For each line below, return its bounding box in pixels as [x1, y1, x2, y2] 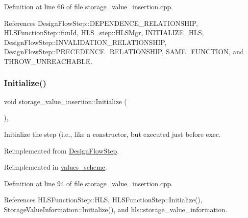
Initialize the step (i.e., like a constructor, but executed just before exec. [4, 129, 221, 139]
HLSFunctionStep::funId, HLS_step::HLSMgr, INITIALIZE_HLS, [4, 27, 204, 38]
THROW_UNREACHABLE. [4, 56, 93, 66]
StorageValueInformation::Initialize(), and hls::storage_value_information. [4, 204, 227, 214]
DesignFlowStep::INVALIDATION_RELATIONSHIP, [4, 37, 167, 47]
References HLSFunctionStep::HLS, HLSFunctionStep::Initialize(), [4, 195, 202, 205]
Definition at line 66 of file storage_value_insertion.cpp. [4, 1, 173, 11]
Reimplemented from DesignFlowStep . [4, 145, 119, 155]
